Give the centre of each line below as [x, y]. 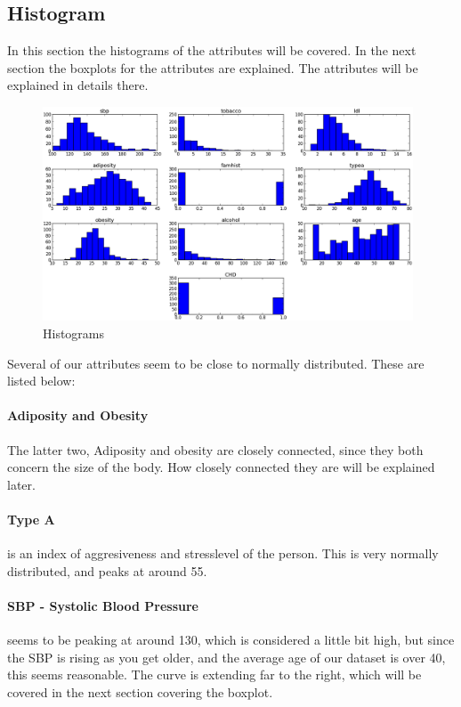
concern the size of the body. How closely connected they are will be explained [221, 467]
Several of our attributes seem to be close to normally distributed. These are [216, 363]
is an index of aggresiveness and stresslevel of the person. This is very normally [223, 553]
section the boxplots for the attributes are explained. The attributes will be [213, 67]
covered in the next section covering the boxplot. [140, 691]
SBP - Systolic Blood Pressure [103, 605]
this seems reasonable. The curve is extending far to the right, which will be [214, 674]
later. [21, 484]
